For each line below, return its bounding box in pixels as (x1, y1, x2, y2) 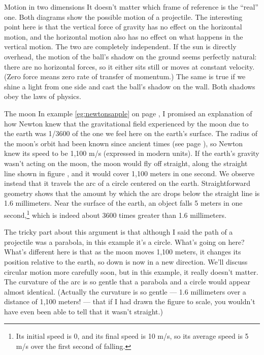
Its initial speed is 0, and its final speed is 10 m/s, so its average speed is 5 (16, 331, 249, 341)
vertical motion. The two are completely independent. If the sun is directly (4, 41, 237, 52)
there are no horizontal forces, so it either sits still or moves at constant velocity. (4, 61, 255, 72)
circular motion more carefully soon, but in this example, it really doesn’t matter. (4, 266, 258, 277)
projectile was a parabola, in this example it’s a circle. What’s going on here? (4, 236, 245, 247)
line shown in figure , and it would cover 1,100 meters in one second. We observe (4, 168, 255, 178)
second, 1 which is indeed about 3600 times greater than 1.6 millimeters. (4, 208, 226, 220)
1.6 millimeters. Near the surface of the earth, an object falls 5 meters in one (4, 198, 243, 208)
